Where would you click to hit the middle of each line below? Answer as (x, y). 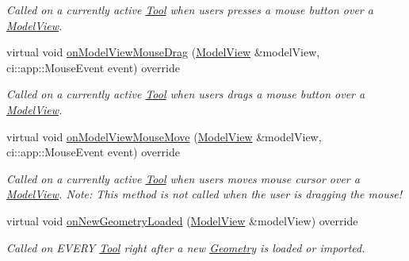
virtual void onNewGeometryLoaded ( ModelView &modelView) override (182, 220)
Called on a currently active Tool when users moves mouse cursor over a (183, 178)
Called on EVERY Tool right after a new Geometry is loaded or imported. (186, 247)
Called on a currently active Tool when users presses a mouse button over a (190, 10)
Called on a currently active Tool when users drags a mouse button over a (186, 94)
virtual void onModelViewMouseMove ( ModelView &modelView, (164, 136)
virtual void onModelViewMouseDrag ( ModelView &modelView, (163, 52)
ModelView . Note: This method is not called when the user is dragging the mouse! (204, 194)
